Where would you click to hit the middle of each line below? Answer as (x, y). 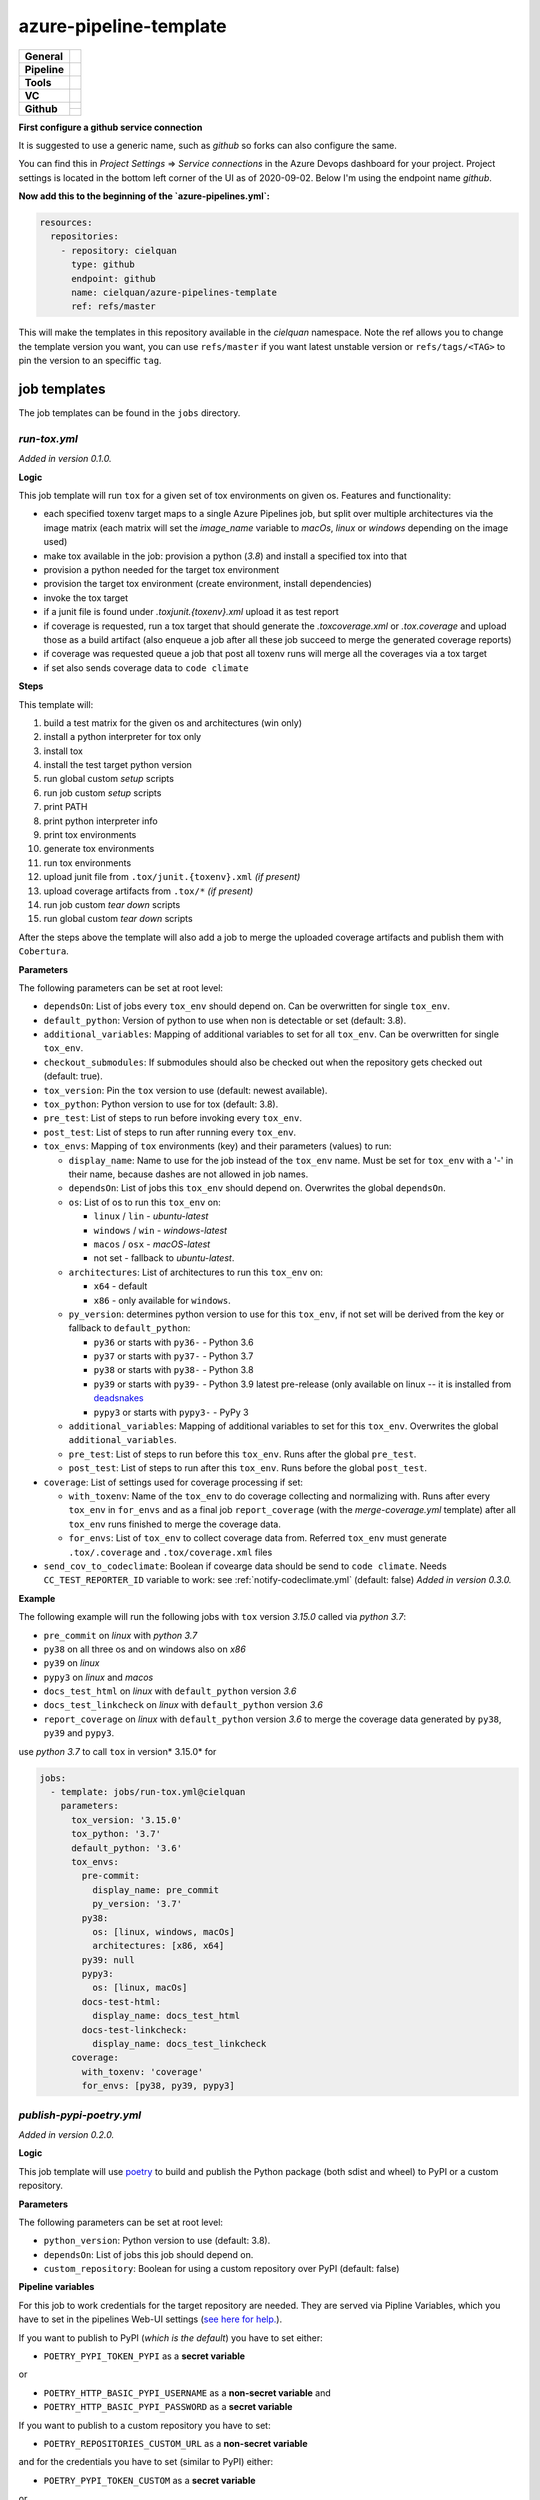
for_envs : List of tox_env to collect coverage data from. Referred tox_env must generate (257, 1538)
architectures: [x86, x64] (158, 1946)
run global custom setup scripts (109, 779)
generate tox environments (99, 849)
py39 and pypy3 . (79, 1733)
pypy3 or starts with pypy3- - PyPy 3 (171, 1412)
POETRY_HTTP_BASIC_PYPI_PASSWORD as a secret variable (168, 2407)
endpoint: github (114, 278)
